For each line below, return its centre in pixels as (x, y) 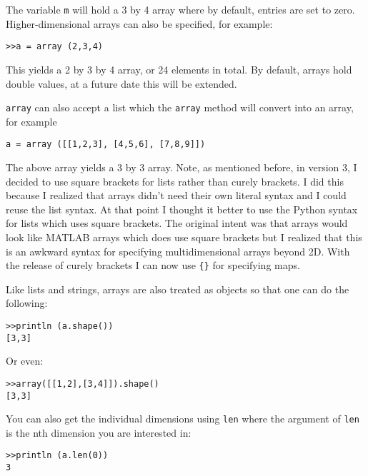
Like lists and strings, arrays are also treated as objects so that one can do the (178, 289)
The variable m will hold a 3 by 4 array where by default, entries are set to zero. (180, 9)
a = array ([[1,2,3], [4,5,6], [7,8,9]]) (106, 145)
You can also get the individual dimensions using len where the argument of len (183, 419)
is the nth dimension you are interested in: (99, 432)
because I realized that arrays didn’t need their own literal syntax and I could (176, 195)
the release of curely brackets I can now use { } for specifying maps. (153, 265)
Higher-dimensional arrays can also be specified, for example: (139, 23)
